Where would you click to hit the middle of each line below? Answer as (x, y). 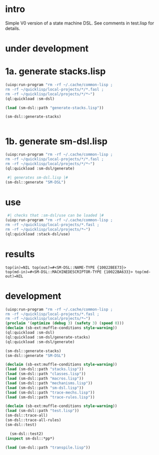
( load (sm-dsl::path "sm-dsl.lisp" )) (44, 388)
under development (47, 49)
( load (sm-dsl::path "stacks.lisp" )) (44, 369)
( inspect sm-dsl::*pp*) (30, 438)
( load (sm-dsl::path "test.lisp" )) (42, 411)
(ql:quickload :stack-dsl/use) (38, 234)
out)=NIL (14, 276)
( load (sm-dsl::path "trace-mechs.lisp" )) (50, 392)
